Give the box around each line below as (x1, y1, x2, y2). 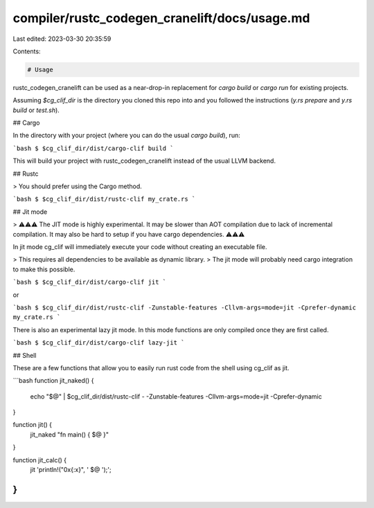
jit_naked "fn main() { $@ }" (30, 430, 109, 439)
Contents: (12, 47, 41, 55)
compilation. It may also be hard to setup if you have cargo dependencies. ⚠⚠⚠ (12, 230, 245, 238)
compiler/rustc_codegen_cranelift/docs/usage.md (12, 10, 310, 26)
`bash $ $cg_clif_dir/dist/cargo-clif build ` (12, 144, 174, 152)
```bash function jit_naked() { (12, 377, 94, 385)
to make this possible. (12, 265, 75, 273)
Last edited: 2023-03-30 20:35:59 (12, 35, 112, 43)
